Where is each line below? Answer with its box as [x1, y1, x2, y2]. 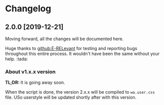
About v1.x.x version [5, 68, 56, 75]
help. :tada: [5, 56, 28, 62]
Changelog [5, 3, 51, 14]
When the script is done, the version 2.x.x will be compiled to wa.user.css [5, 89, 155, 95]
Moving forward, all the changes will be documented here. [5, 36, 124, 42]
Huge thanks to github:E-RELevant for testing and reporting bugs [5, 46, 137, 51]
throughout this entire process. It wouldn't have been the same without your [5, 51, 160, 56]
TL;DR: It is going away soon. [5, 80, 65, 86]
